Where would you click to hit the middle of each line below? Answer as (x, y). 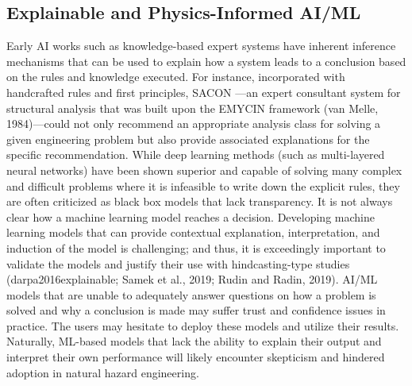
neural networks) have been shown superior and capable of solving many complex (204, 170)
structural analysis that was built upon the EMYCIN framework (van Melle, (193, 108)
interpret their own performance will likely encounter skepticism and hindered (196, 357)
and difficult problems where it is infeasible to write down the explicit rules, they (203, 185)
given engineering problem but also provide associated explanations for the (188, 139)
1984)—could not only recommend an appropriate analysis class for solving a (194, 124)
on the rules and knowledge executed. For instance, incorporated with (176, 77)
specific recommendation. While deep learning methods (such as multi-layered (196, 154)
